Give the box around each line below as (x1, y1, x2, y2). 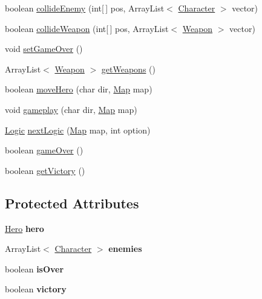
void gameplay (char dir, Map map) (5, 103, 137, 115)
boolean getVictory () (5, 164, 85, 176)
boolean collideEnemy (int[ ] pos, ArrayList (5, 2, 165, 14)
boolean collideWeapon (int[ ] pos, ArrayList (5, 22, 169, 34)
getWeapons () (101, 62, 156, 75)
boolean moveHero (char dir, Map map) (5, 83, 152, 95)
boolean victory (5, 283, 67, 295)
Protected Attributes (5, 193, 139, 212)
